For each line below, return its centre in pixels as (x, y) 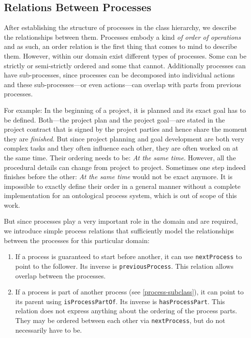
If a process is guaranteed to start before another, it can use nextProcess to (128, 256)
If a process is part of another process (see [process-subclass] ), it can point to (129, 292)
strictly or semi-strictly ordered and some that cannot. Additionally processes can (125, 65)
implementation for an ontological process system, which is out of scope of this (120, 195)
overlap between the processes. (60, 275)
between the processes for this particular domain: (77, 240)
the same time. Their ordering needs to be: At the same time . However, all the (120, 157)
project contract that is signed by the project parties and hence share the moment (125, 129)
